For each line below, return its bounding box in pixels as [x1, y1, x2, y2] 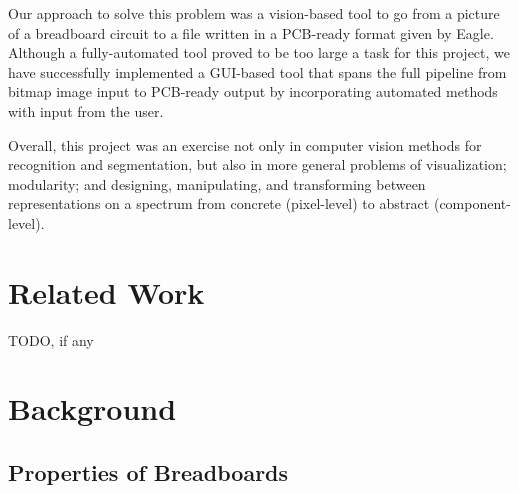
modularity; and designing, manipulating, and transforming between [8, 173, 426, 194]
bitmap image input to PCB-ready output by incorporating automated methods [8, 81, 498, 102]
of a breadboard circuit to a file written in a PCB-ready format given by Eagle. [8, 22, 494, 43]
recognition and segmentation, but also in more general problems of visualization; [8, 154, 507, 175]
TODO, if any [8, 329, 94, 350]
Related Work [8, 271, 205, 312]
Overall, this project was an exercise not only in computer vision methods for [8, 134, 482, 155]
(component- [433, 193, 511, 214]
